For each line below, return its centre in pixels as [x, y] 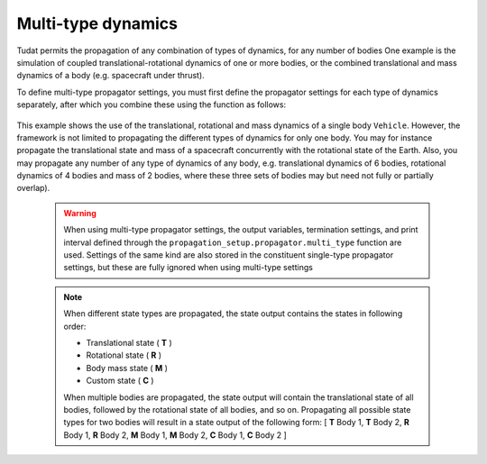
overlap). [33, 188]
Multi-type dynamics [97, 23]
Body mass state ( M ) [127, 368]
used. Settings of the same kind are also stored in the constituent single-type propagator [229, 255]
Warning [80, 213]
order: [75, 326]
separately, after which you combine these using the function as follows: [152, 105]
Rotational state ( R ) [124, 355]
